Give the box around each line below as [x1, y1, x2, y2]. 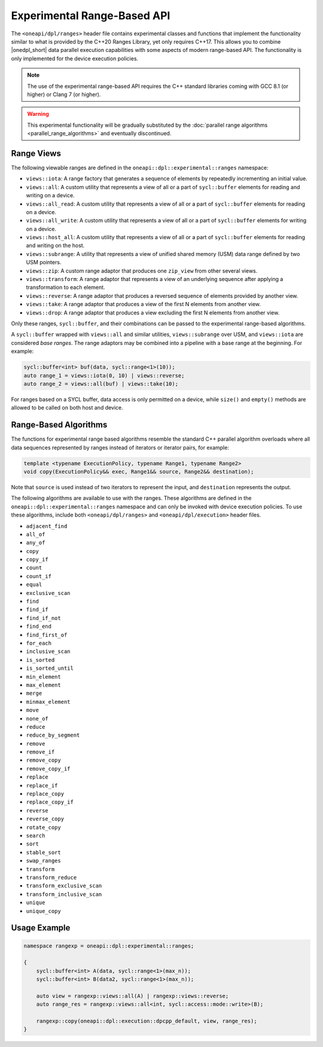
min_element [26, 673, 61, 680]
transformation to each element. [26, 284, 105, 291]
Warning [27, 111, 49, 118]
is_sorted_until [26, 665, 74, 672]
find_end [26, 623, 52, 630]
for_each [26, 640, 52, 646]
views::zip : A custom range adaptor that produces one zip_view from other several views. [26, 267, 258, 274]
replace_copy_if [26, 799, 74, 805]
